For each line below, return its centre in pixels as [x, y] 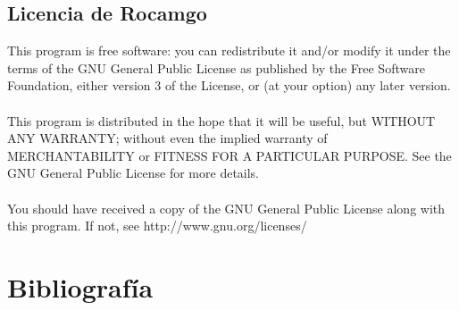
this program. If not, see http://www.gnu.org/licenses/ [157, 226]
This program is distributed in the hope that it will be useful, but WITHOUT [221, 120]
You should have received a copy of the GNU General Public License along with [226, 208]
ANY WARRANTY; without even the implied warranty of [167, 138]
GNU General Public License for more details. [134, 173]
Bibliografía [80, 286]
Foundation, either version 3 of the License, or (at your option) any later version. [229, 85]
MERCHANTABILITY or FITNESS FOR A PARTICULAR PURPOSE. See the [229, 155]
